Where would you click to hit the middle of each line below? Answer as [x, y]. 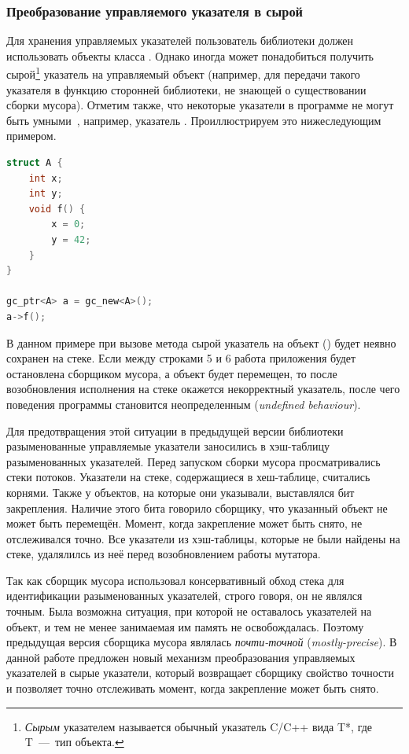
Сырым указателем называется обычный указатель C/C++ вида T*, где [199, 726]
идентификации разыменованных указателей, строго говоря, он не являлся [184, 596]
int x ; [46, 178]
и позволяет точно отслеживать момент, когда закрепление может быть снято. [193, 688]
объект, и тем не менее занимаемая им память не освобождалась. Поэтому [185, 626]
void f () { [57, 209]
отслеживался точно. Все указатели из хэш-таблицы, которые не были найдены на [203, 538]
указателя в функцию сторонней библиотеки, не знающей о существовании [186, 89]
